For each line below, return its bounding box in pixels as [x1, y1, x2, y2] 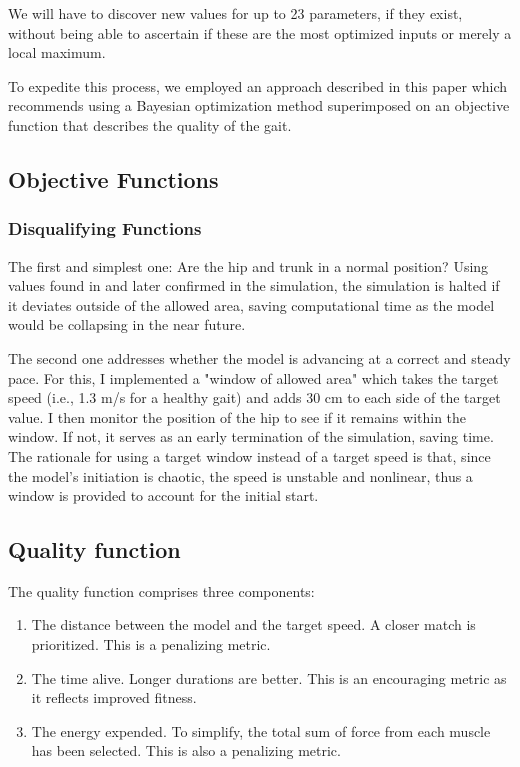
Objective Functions [8, 163, 219, 194]
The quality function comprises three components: [8, 580, 315, 601]
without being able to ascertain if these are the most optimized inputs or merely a [8, 22, 512, 43]
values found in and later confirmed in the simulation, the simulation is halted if [8, 275, 500, 296]
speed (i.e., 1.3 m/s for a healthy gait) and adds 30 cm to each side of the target [8, 387, 501, 408]
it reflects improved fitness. [31, 687, 197, 708]
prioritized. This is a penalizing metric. [31, 634, 271, 655]
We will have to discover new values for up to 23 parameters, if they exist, [8, 3, 463, 23]
